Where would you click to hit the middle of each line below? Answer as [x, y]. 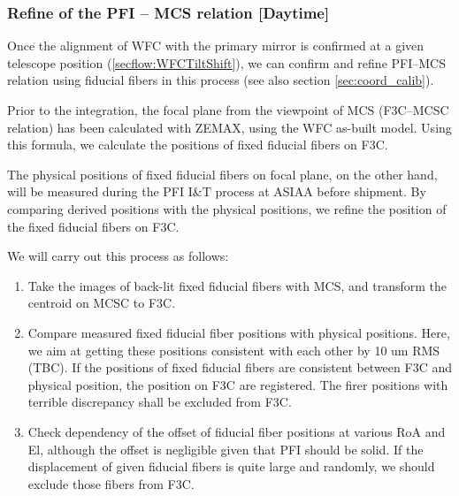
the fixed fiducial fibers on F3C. [93, 226]
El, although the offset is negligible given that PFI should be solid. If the [226, 449]
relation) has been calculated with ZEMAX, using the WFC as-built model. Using [229, 127]
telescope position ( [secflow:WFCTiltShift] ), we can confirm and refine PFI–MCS [226, 62]
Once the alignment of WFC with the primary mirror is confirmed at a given [216, 46]
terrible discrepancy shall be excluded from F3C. [160, 402]
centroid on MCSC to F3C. [102, 303]
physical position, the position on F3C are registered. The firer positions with [238, 384]
